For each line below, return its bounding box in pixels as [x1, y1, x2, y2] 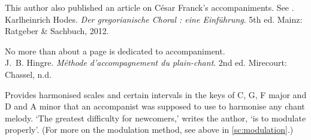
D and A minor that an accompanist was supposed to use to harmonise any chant [5, 100, 305, 112]
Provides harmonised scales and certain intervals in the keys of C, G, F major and [5, 88, 307, 101]
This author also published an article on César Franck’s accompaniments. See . [5, 1, 294, 13]
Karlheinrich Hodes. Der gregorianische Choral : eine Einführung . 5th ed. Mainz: [5, 13, 303, 25]
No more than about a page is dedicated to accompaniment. [5, 44, 225, 57]
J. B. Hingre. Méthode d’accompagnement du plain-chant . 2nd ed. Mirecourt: [5, 56, 287, 69]
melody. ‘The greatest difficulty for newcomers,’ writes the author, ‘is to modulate [5, 111, 306, 124]
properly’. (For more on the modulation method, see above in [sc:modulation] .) [5, 123, 294, 136]
